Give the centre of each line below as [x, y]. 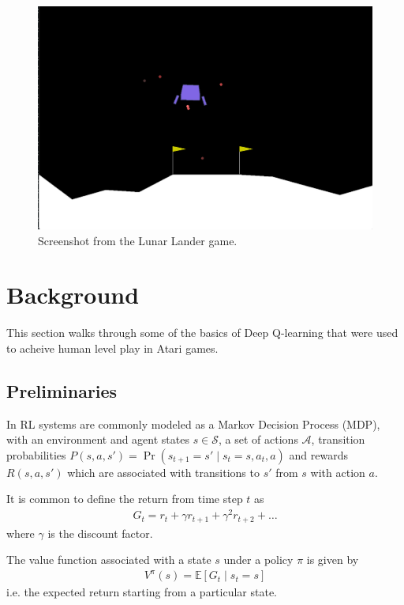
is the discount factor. [100, 533]
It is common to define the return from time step [125, 499]
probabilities [36, 454]
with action [338, 472]
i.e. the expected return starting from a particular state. [142, 592]
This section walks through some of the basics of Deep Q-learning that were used [202, 333]
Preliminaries [62, 390]
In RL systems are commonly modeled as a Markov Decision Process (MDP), [193, 423]
